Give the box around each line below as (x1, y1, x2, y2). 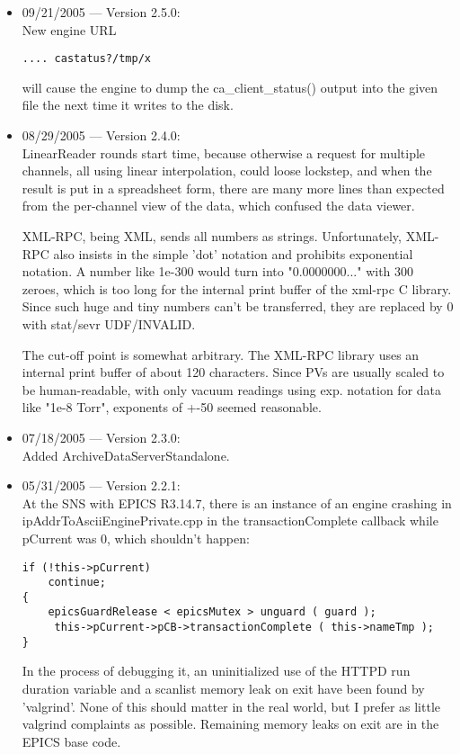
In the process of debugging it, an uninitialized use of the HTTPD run (22, 661, 411, 680)
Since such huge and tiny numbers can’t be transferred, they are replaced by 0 (22, 297, 454, 316)
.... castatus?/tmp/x (22, 52, 151, 66)
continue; (48, 576, 106, 589)
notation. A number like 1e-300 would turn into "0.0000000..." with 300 (22, 262, 414, 281)
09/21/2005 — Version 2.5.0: (22, 3, 181, 21)
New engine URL (22, 20, 117, 39)
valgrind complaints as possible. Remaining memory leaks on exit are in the (22, 714, 439, 733)
